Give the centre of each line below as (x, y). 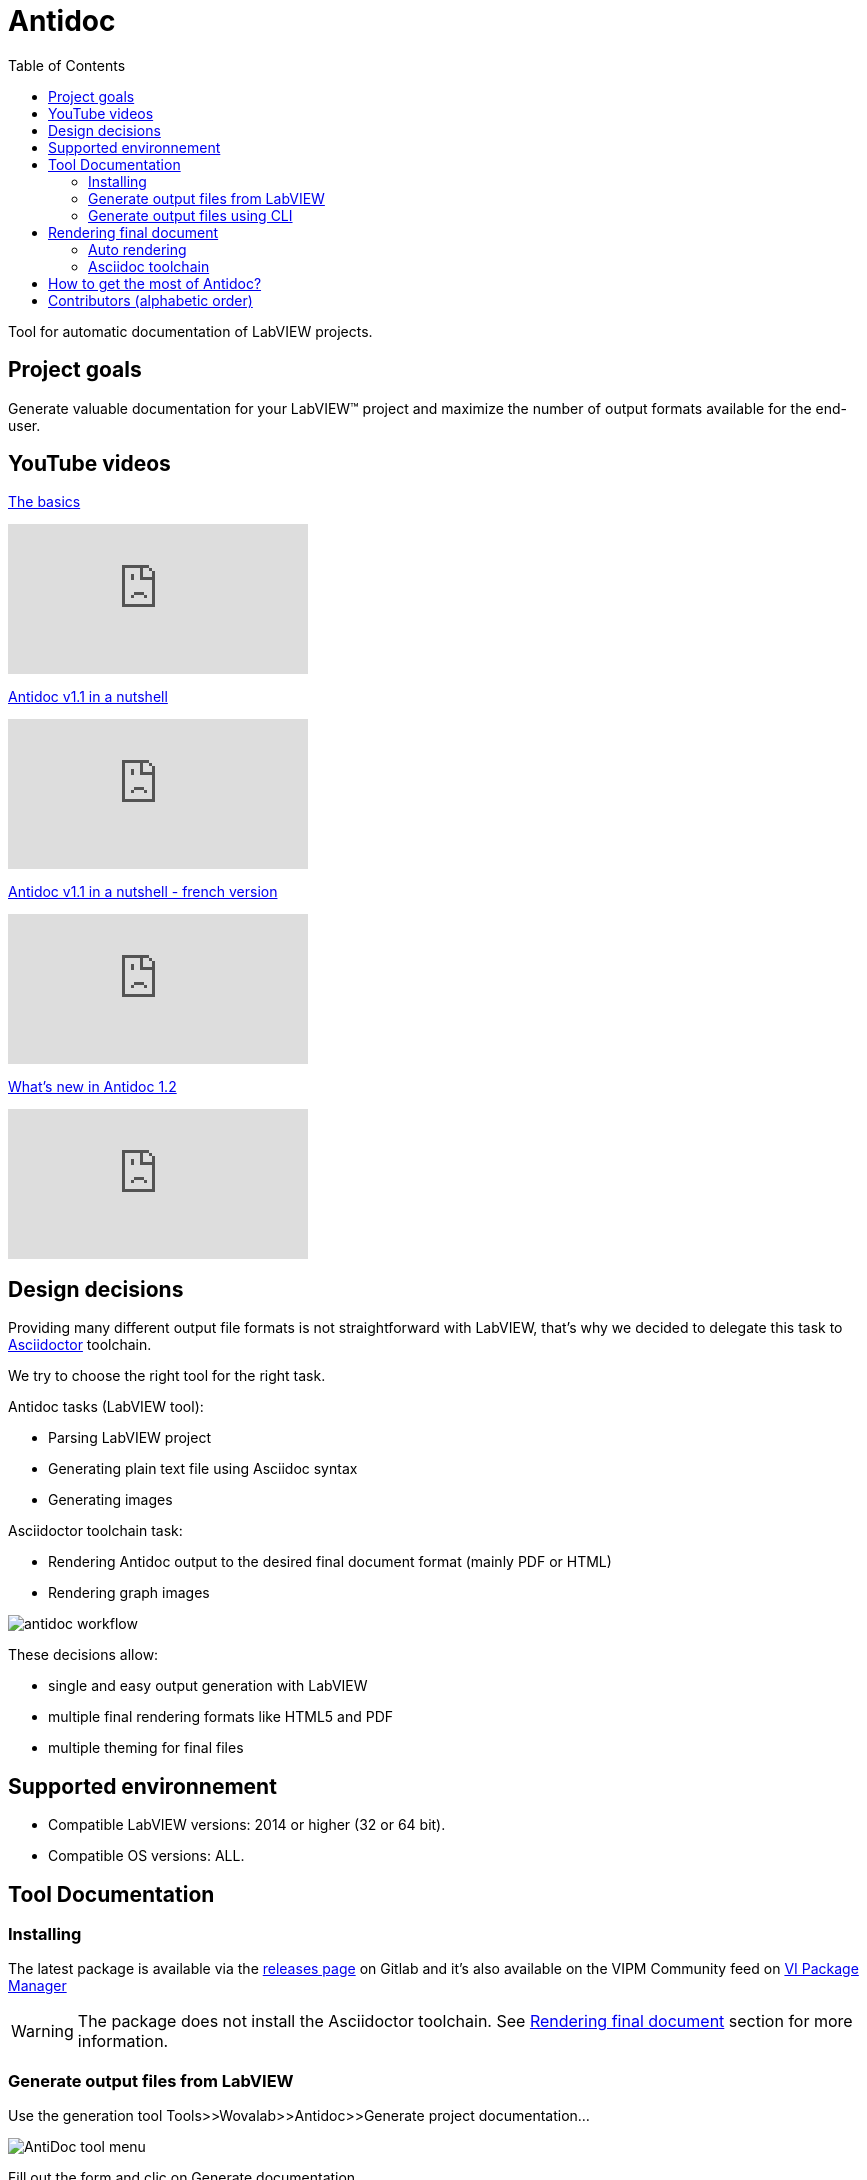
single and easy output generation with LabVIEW (208, 1686)
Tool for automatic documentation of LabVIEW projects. (190, 331)
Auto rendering (137, 249)
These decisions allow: (83, 1655)
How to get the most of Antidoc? (155, 283)
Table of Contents (67, 65)
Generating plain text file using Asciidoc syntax (203, 1469)
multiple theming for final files (146, 1748)
